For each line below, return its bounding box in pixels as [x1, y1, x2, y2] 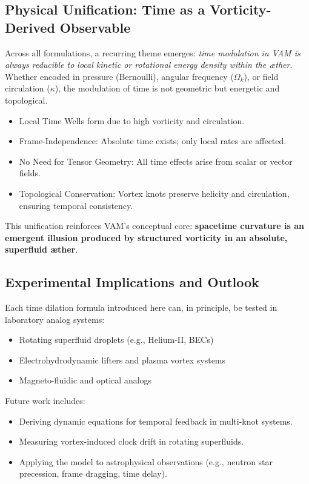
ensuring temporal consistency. [19, 199, 133, 211]
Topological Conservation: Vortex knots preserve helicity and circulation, [19, 187, 290, 199]
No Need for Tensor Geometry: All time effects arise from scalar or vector [19, 154, 293, 167]
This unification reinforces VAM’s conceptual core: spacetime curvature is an [5, 219, 305, 232]
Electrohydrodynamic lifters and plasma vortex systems [19, 353, 226, 366]
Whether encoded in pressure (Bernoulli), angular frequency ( [5, 70, 234, 82]
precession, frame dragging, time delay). [19, 467, 167, 480]
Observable [59, 18, 131, 36]
